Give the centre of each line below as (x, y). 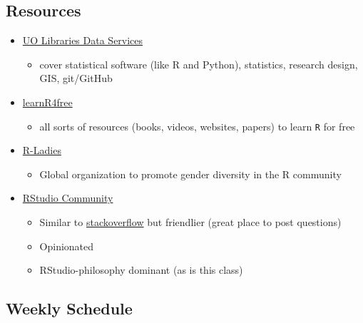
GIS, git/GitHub (76, 78)
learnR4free (47, 102)
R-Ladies (42, 150)
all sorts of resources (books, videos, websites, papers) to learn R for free (197, 126)
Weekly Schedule (69, 308)
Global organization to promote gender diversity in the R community (190, 174)
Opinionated (67, 246)
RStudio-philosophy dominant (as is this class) (141, 270)
